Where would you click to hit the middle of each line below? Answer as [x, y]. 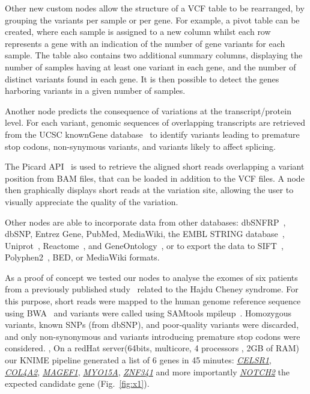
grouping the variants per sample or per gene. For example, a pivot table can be [152, 20]
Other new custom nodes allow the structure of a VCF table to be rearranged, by [155, 8]
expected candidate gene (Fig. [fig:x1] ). [77, 383]
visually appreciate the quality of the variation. [92, 201]
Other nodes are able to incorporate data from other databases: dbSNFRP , [145, 222]
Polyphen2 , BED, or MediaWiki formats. [82, 257]
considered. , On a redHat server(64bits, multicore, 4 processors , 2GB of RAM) [152, 348]
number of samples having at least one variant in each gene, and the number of [150, 66]
